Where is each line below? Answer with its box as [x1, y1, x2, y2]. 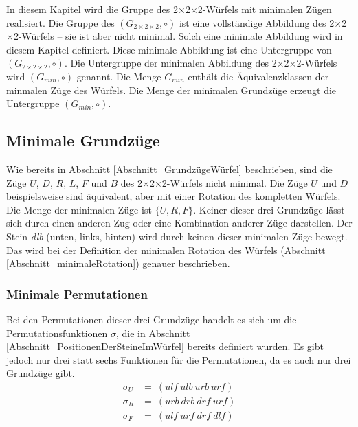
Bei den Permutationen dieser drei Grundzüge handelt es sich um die [6, 312, 297, 326]
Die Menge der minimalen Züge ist [6, 202, 152, 216]
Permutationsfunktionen [6, 325, 108, 340]
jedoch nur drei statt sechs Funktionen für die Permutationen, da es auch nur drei [6, 352, 351, 367]
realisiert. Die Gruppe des [6, 15, 115, 30]
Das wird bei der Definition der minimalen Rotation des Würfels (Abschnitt [6, 242, 326, 257]
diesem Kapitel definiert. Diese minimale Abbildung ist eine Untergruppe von [6, 42, 332, 56]
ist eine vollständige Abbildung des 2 [179, 15, 335, 30]
